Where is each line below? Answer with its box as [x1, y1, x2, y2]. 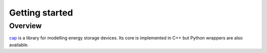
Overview [9, 21, 42, 30]
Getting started [9, 7, 73, 18]
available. [9, 42, 29, 48]
